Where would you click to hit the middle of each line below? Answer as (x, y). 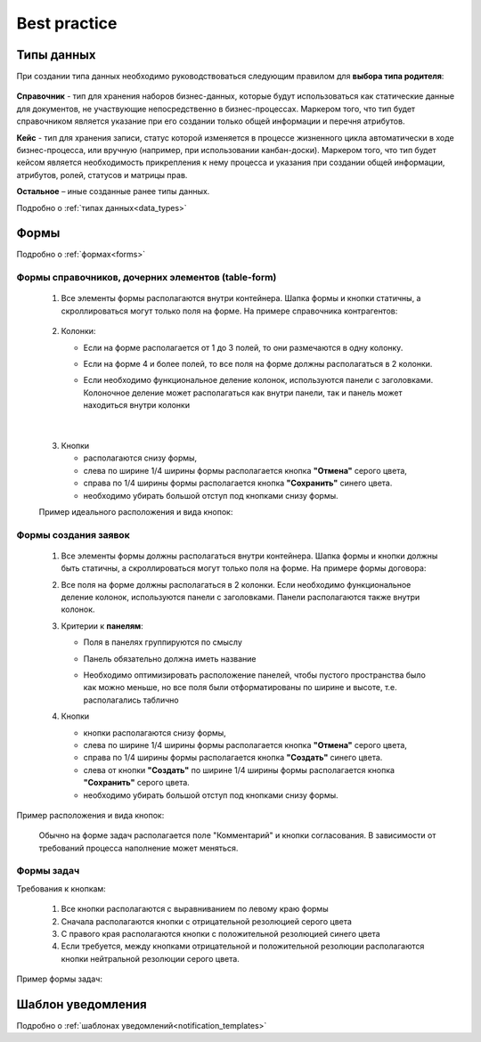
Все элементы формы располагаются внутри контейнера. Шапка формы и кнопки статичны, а (241, 298)
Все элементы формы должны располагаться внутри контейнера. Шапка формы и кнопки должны (249, 556)
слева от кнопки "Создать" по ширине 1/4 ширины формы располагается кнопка (239, 769)
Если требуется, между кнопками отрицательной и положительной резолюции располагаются (243, 946)
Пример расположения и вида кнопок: (90, 815)
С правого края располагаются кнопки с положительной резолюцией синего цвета (220, 933)
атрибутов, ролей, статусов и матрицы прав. (102, 175)
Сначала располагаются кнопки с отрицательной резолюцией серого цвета (206, 921)
